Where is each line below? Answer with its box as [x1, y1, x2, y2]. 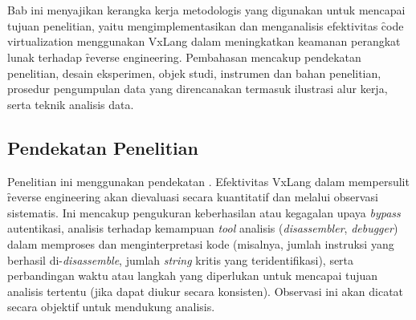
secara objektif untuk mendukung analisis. [7, 298, 215, 315]
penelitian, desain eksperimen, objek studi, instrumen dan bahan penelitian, [7, 64, 381, 81]
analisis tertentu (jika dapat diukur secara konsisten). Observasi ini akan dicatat [7, 282, 404, 299]
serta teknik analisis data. [7, 95, 134, 112]
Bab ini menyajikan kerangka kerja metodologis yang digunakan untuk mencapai [7, 2, 406, 18]
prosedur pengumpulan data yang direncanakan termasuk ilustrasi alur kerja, [7, 80, 388, 97]
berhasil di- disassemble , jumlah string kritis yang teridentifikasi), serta [7, 251, 354, 268]
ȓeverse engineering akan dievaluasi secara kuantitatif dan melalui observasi [7, 188, 378, 205]
